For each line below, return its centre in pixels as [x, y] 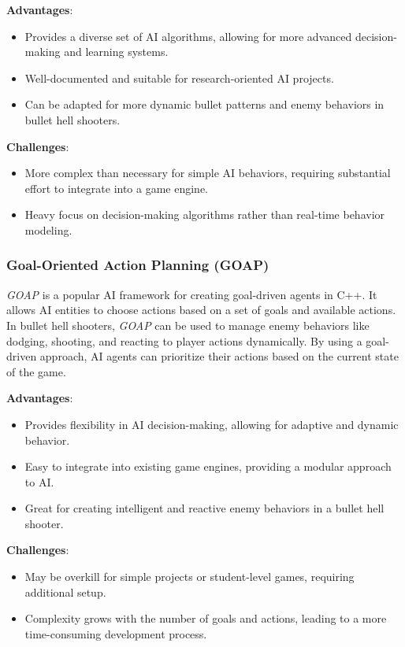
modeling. [48, 229]
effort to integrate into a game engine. [117, 188]
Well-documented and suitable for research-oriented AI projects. [179, 78]
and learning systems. [116, 52]
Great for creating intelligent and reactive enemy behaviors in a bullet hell [204, 508]
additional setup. [65, 592]
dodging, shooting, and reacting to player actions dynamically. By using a [184, 340]
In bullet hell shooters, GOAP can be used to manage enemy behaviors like [188, 325]
